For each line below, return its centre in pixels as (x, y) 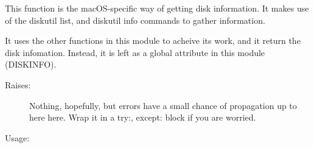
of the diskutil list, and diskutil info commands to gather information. (135, 20)
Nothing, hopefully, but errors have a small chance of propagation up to (163, 105)
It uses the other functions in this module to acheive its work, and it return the (153, 41)
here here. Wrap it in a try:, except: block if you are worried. (143, 117)
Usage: (17, 137)
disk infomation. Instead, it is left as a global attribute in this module (135, 52)
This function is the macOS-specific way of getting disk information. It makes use (157, 8)
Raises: (18, 84)
